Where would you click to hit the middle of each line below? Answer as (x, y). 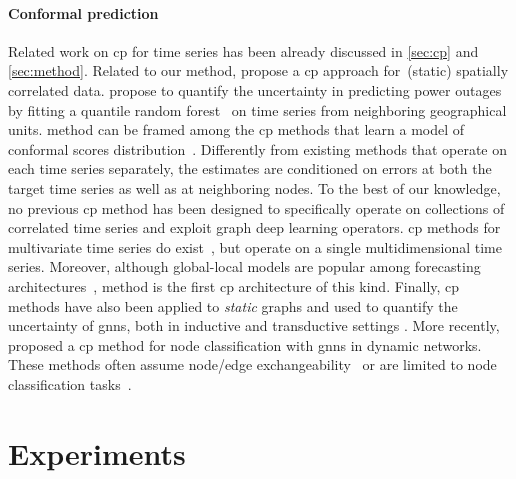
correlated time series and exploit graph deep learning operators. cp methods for (254, 227)
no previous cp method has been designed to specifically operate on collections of (256, 207)
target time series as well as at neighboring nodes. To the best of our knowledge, (254, 187)
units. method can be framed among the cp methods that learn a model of (236, 129)
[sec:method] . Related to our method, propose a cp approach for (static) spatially (258, 70)
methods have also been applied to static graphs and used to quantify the (233, 305)
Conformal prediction (83, 12)
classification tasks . (70, 383)
